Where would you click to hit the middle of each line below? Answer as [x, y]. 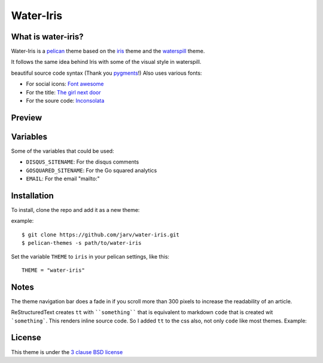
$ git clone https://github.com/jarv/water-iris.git [100, 235]
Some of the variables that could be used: [63, 151]
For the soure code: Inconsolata [65, 101]
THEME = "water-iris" [53, 270]
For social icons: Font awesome [65, 84]
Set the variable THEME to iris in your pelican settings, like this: [90, 256]
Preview [27, 117]
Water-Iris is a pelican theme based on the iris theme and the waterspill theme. [108, 51]
